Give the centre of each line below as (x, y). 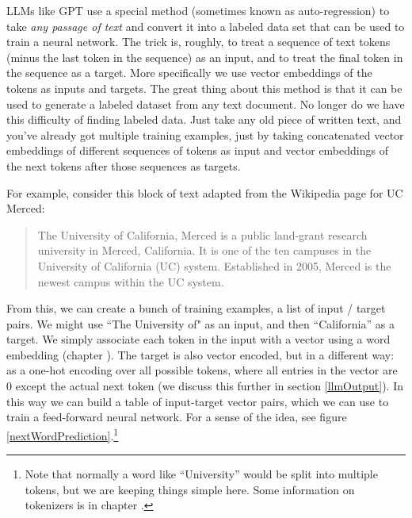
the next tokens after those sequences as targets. (124, 165)
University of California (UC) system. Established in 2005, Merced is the (214, 265)
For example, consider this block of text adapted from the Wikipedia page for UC (205, 192)
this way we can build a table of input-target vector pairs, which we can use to (198, 401)
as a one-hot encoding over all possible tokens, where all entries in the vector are (202, 370)
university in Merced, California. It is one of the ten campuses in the (204, 250)
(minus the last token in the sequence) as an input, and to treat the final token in (205, 57)
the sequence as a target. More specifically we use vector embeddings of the (189, 73)
